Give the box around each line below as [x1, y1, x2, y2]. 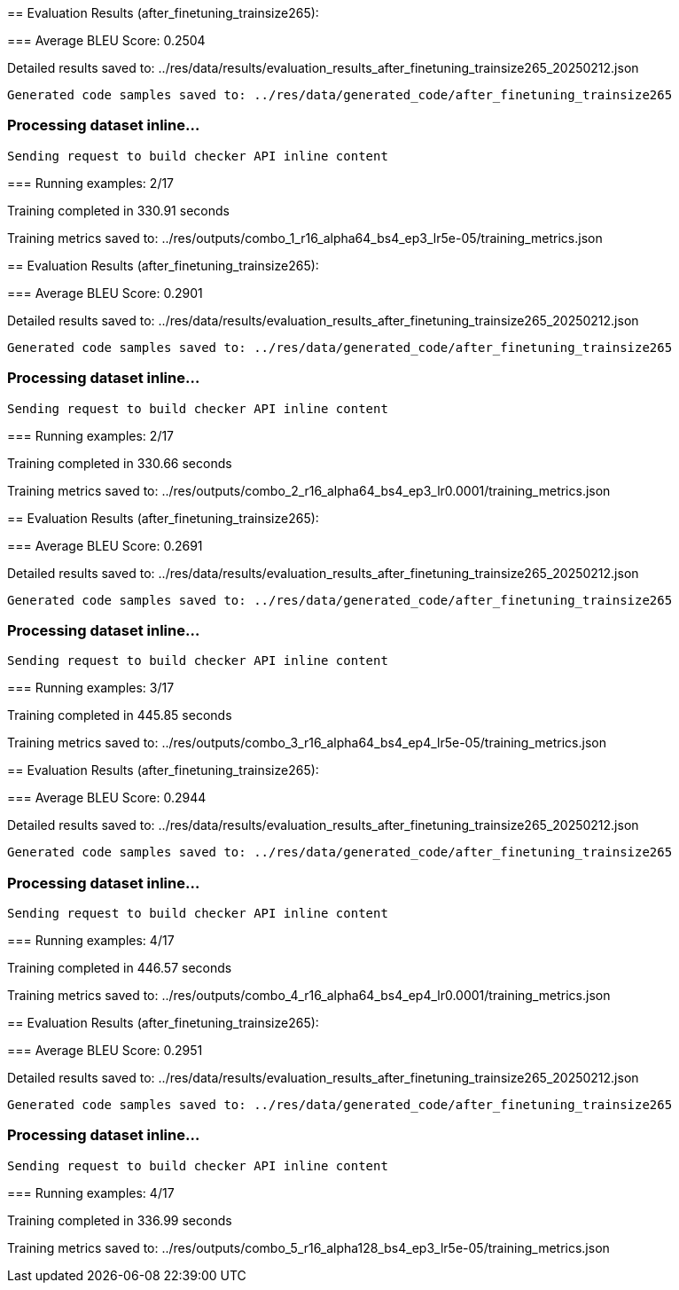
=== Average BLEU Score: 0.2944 [7, 790, 207, 806]
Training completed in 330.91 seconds [7, 202, 230, 218]
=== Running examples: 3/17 [7, 680, 175, 696]
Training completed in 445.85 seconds [7, 708, 232, 723]
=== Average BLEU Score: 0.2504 [7, 33, 206, 48]
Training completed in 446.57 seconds [7, 960, 232, 975]
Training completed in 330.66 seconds [7, 455, 232, 471]
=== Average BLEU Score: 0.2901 [7, 285, 203, 301]
